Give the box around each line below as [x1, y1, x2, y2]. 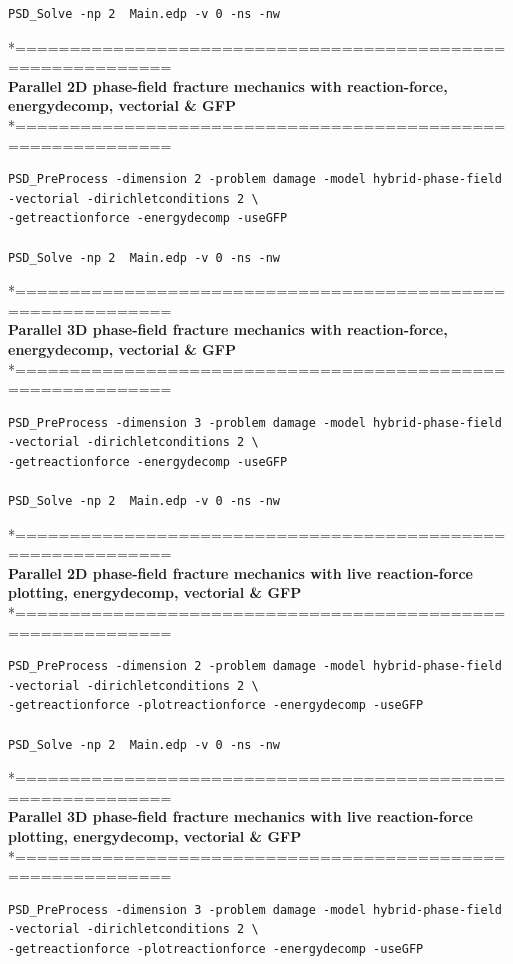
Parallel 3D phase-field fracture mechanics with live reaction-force [8, 806, 473, 827]
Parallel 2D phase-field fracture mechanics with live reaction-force [8, 562, 473, 583]
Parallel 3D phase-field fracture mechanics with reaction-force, [8, 319, 448, 340]
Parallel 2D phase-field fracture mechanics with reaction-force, [8, 75, 448, 96]
